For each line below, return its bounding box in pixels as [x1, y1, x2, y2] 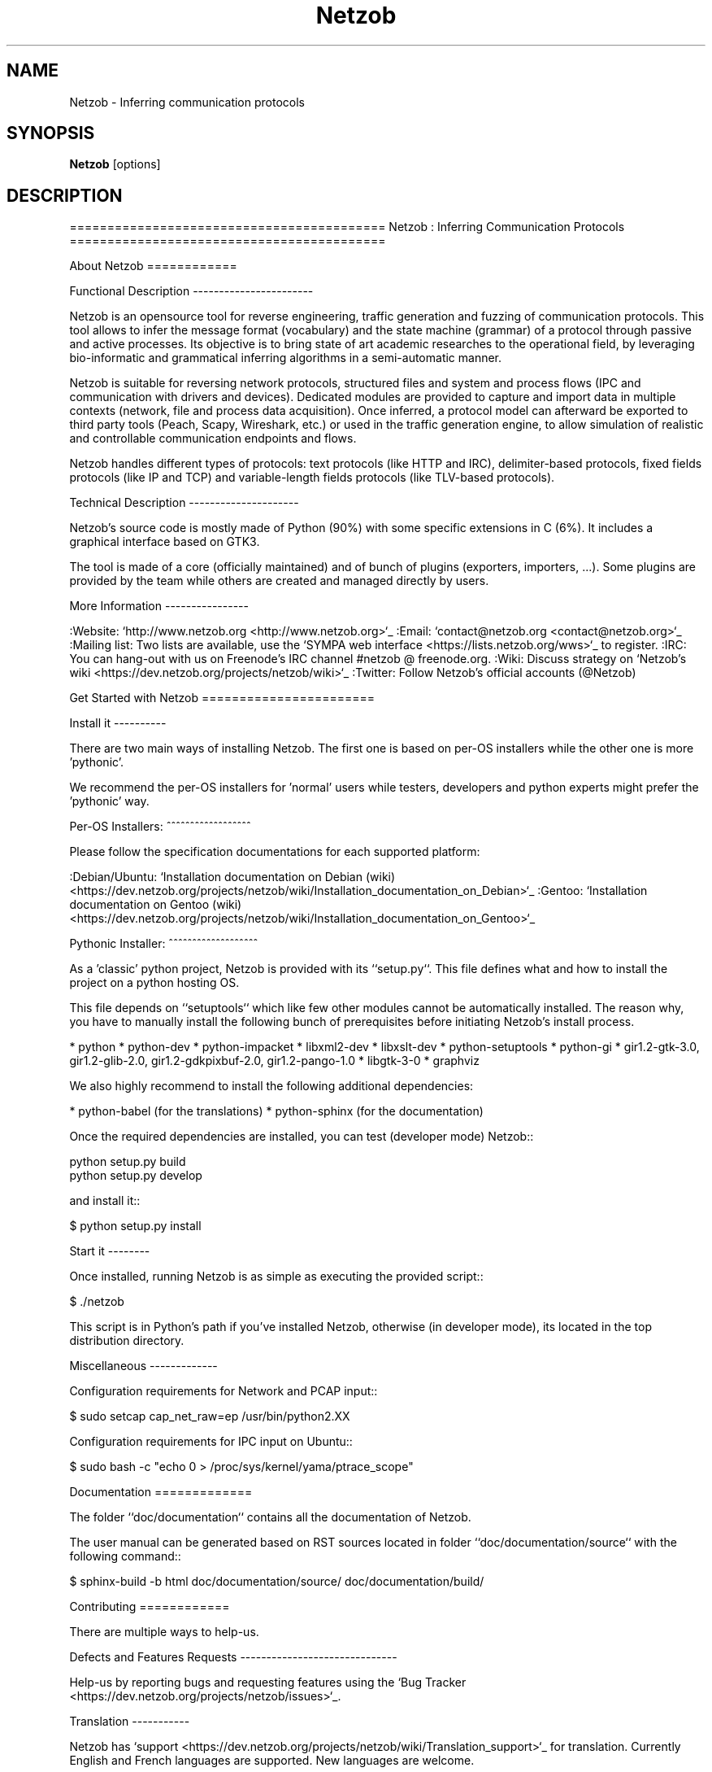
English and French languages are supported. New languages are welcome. [69, 1753, 475, 1768]
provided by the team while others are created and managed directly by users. [69, 574, 489, 588]
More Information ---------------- [69, 599, 249, 613]
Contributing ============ [69, 1600, 230, 1614]
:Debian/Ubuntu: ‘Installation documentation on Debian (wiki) [69, 870, 396, 884]
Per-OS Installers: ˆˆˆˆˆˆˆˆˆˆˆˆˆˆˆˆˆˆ [69, 819, 251, 834]
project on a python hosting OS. [69, 975, 240, 990]
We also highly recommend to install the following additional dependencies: [69, 1079, 474, 1093]
